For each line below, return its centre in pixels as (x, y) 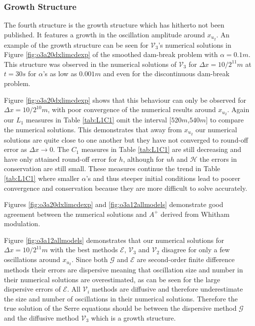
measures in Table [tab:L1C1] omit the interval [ (99, 120)
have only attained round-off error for (60, 159)
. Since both (90, 259)
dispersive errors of (32, 289)
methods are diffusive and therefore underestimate (168, 289)
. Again (238, 109)
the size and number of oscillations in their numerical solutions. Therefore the (121, 298)
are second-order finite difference (186, 259)
